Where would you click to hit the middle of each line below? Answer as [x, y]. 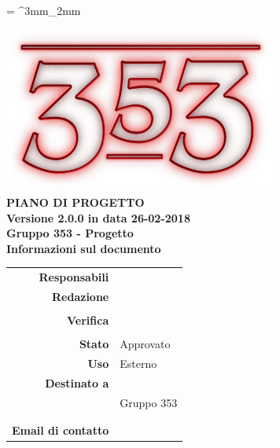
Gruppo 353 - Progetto [70, 233]
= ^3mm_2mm [44, 10]
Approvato [145, 344]
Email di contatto [61, 430]
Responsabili [74, 277]
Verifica [88, 320]
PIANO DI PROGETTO [76, 202]
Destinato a [77, 382]
